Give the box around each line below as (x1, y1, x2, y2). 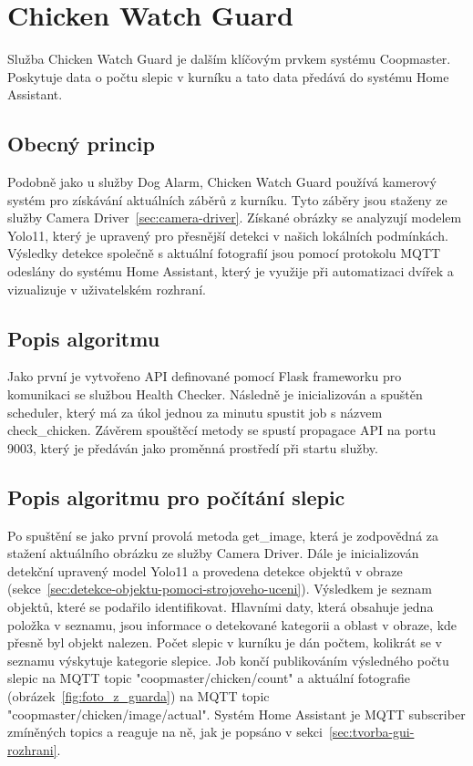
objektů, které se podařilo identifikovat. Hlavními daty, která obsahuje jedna (7, 597, 434, 616)
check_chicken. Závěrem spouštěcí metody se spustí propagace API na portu (7, 420, 437, 440)
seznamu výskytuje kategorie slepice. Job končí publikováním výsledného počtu (7, 650, 449, 669)
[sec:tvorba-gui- (328, 722, 415, 741)
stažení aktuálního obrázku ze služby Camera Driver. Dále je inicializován (7, 543, 419, 563)
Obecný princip (7, 129, 155, 158)
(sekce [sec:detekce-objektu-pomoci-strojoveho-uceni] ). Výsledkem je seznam (7, 579, 432, 598)
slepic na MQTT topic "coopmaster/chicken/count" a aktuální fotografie (7, 668, 410, 688)
